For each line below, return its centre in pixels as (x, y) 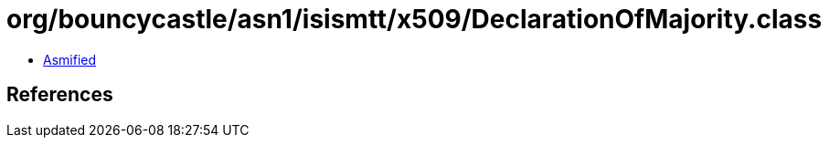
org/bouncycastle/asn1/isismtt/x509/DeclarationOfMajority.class (414, 19)
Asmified (70, 59)
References (60, 95)
